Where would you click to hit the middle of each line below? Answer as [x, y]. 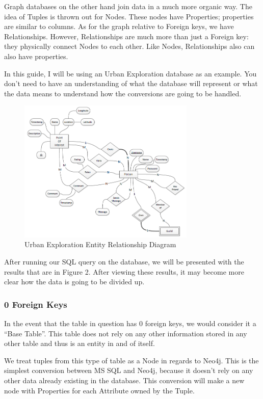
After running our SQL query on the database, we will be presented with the [124, 262]
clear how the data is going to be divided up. [74, 282]
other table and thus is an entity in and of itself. [80, 343]
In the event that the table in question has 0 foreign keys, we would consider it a [130, 323]
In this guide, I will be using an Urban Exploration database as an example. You [130, 73]
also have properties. [36, 56]
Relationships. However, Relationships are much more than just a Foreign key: [126, 36]
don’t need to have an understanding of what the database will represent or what [131, 83]
